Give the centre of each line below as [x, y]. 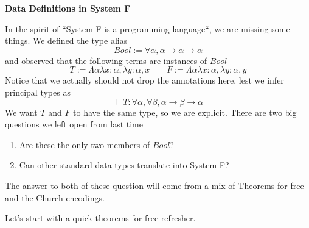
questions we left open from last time [74, 124]
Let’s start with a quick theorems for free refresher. [100, 218]
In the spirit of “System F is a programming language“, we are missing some [148, 28]
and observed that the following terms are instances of [106, 60]
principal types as [38, 92]
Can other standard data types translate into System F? [124, 165]
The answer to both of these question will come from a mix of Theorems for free [154, 185]
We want [21, 112]
